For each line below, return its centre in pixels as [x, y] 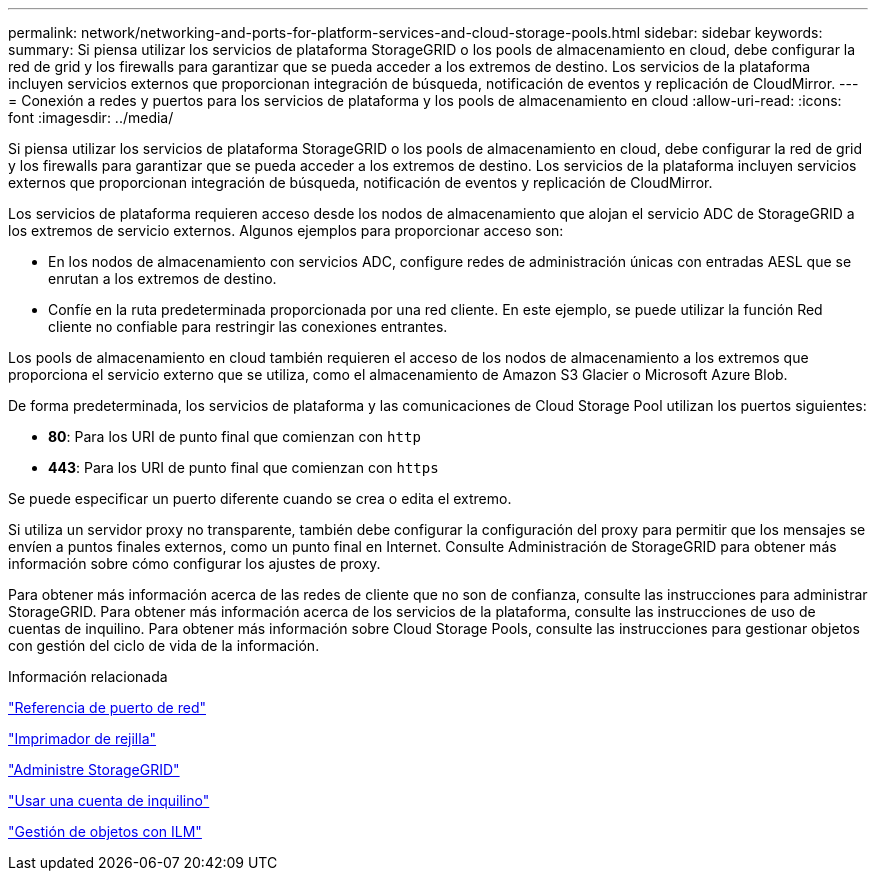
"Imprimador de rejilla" [82, 738]
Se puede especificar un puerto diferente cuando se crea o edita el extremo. [260, 498]
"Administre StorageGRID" [94, 769]
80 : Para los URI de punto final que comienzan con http [234, 436]
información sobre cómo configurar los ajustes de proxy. [194, 563]
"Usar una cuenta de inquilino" [109, 800]
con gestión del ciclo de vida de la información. [164, 645]
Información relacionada [88, 676]
